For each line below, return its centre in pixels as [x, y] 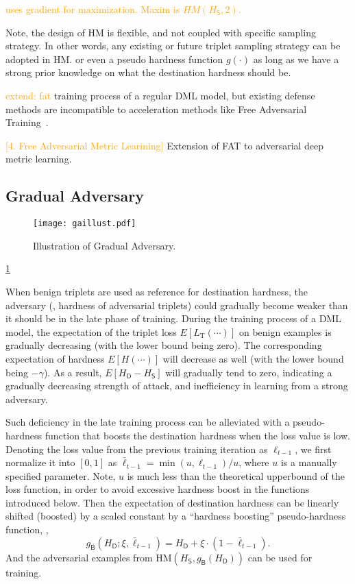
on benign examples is [285, 331]
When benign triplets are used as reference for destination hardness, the [157, 291]
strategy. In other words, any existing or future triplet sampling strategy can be [173, 46]
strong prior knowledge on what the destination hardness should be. [148, 72]
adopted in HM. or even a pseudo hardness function [114, 59]
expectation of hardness [55, 358]
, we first [313, 449]
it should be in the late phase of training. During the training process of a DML [173, 318]
